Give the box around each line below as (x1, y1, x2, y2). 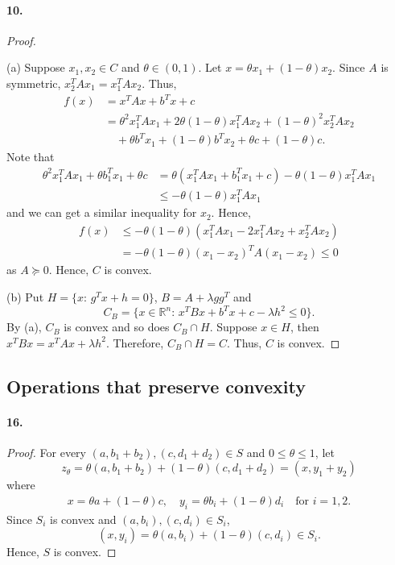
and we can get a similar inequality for (6, 204, 197, 221)
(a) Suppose (6, 59, 65, 76)
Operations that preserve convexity (6, 373, 306, 398)
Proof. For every (6, 443, 86, 460)
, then (290, 318, 319, 335)
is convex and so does (64, 318, 170, 335)
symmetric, (6, 74, 61, 91)
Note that (6, 148, 55, 165)
